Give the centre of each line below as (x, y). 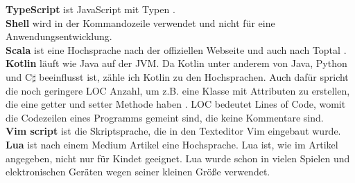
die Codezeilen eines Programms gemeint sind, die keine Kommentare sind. (165, 117)
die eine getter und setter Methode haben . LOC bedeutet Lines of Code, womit (176, 104)
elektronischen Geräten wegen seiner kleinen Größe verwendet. (138, 172)
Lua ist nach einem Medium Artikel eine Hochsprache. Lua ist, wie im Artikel (172, 144)
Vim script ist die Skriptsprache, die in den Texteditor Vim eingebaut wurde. (173, 131)
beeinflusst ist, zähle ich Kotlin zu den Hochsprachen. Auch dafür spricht (194, 76)
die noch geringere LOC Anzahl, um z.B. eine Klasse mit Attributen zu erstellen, (178, 90)
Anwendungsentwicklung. (59, 36)
